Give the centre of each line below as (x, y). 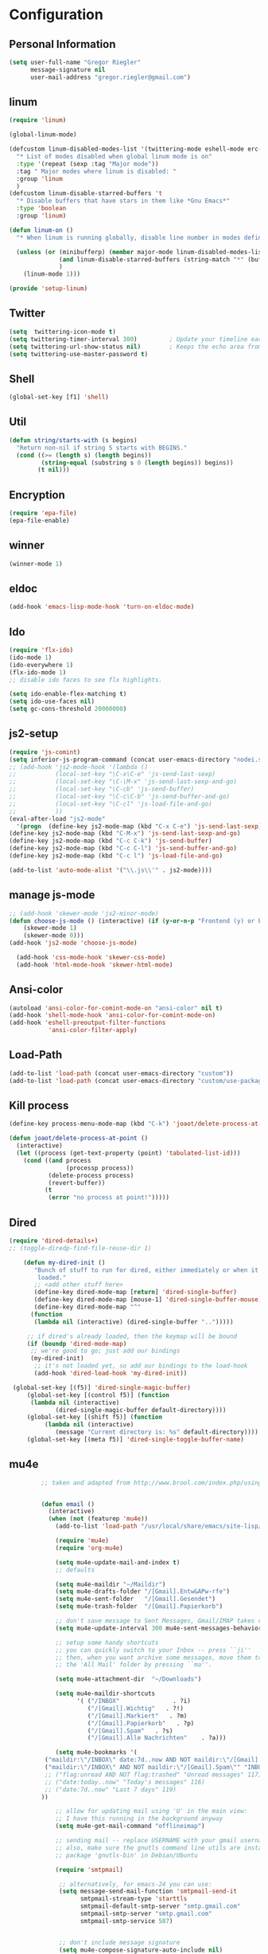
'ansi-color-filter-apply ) (93, 1030)
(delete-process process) (91, 1175)
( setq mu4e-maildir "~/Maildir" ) (111, 1584)
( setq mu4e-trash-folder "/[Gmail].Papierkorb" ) (139, 1607)
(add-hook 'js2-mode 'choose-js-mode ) (73, 943)
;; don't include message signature (120, 1942)
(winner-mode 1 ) (36, 563)
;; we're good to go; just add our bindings (105, 1351)
